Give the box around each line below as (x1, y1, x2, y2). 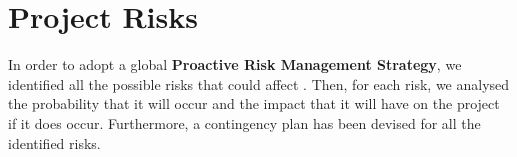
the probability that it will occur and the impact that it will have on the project (8, 93, 500, 114)
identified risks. (8, 132, 101, 153)
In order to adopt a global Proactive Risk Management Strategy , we (8, 54, 462, 75)
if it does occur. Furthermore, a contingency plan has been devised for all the (8, 112, 481, 133)
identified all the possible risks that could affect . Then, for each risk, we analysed (8, 73, 510, 94)
